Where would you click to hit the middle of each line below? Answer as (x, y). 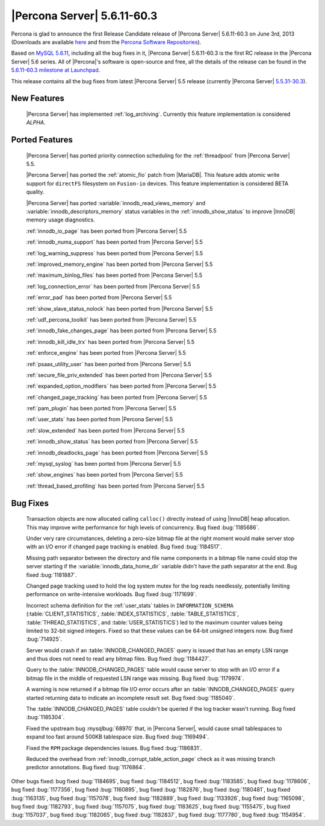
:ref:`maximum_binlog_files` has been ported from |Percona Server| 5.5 (114, 275)
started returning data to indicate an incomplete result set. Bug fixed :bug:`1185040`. (131, 697)
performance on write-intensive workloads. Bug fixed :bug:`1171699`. (111, 594)
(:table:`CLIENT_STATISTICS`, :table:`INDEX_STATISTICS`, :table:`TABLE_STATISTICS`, (132, 614)
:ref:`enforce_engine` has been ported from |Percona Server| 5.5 (106, 353)
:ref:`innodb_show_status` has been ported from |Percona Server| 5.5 (112, 442)
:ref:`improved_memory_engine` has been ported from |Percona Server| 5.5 (119, 264)
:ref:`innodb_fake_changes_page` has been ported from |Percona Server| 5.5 (121, 331)
